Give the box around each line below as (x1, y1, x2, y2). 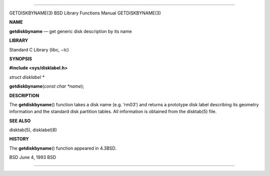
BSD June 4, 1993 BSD (9, 155, 56, 161)
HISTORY (9, 136, 29, 142)
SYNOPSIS (9, 55, 32, 62)
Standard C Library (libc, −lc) (9, 46, 69, 52)
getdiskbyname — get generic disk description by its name (9, 28, 132, 34)
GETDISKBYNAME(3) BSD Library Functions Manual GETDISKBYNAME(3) (9, 10, 161, 16)
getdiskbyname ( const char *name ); (9, 83, 84, 89)
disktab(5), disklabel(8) (9, 127, 57, 133)
